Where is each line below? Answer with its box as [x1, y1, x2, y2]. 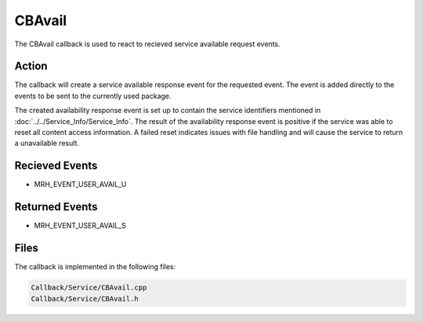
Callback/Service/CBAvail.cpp [31, 283, 147, 292]
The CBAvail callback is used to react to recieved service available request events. [14, 39, 281, 49]
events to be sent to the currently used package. [14, 91, 172, 100]
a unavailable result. [14, 138, 80, 148]
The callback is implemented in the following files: [14, 262, 176, 272]
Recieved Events [14, 159, 98, 173]
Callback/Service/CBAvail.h [31, 294, 139, 303]
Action [14, 60, 48, 73]
